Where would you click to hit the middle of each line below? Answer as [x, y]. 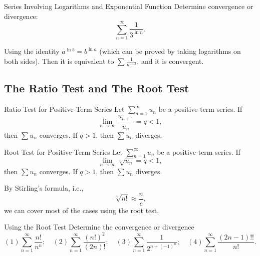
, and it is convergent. [170, 61]
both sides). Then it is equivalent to [59, 61]
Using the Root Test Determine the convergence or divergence [99, 227]
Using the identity [32, 51]
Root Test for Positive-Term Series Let [63, 151]
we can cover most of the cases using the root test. [82, 210]
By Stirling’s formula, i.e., [44, 188]
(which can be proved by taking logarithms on [170, 51]
